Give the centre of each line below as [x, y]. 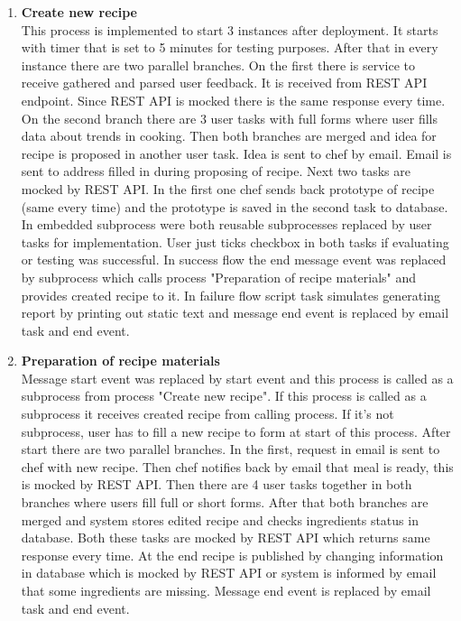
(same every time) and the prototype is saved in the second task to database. [235, 206]
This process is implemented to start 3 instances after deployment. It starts [230, 29]
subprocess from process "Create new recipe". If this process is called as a [224, 396]
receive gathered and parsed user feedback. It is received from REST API [224, 83]
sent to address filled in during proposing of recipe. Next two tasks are [216, 171]
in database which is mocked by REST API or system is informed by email [229, 573]
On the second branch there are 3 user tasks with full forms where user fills [230, 118]
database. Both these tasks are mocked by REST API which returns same [226, 538]
